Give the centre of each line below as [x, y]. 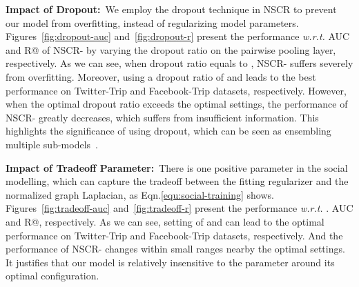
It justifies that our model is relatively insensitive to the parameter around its [170, 262]
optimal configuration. [52, 276]
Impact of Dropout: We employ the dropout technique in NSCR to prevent [171, 9]
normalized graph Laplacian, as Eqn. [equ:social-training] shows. [140, 194]
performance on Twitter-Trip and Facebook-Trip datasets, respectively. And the [174, 235]
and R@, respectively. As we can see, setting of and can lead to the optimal [165, 221]
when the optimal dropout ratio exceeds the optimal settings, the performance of [177, 104]
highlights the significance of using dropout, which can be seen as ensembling [168, 131]
